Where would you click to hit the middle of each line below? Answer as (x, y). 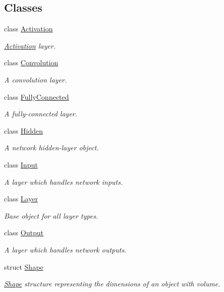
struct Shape (24, 266)
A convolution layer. (36, 79)
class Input (21, 164)
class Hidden (24, 130)
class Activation (29, 29)
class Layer (21, 199)
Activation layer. (30, 45)
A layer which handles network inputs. (63, 181)
